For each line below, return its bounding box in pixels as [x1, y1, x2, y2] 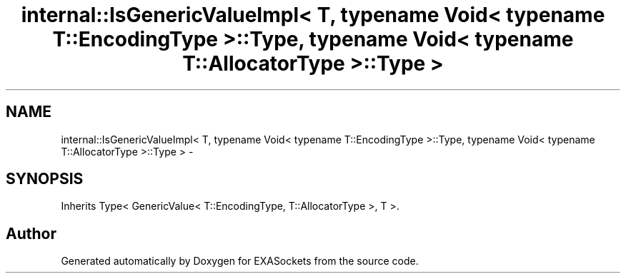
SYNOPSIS [6, 170, 84, 188]
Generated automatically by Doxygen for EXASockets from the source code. [61, 255, 419, 268]
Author [6, 224, 56, 243]
